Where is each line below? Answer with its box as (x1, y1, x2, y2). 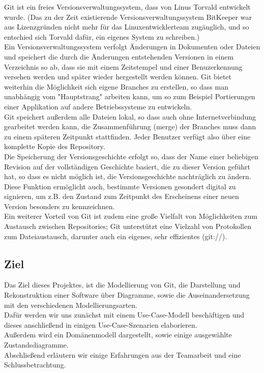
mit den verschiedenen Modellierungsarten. (4, 299, 138, 310)
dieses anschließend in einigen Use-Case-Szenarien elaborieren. (4, 319, 197, 330)
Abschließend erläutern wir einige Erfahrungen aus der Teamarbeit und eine (4, 349, 241, 360)
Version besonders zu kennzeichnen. (4, 200, 115, 211)
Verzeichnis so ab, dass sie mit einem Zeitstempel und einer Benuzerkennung (4, 61, 243, 72)
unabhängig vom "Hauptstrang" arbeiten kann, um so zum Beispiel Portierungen (4, 91, 255, 102)
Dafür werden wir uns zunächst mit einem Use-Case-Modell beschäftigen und (4, 309, 245, 320)
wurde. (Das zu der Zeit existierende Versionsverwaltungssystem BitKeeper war (4, 11, 252, 22)
